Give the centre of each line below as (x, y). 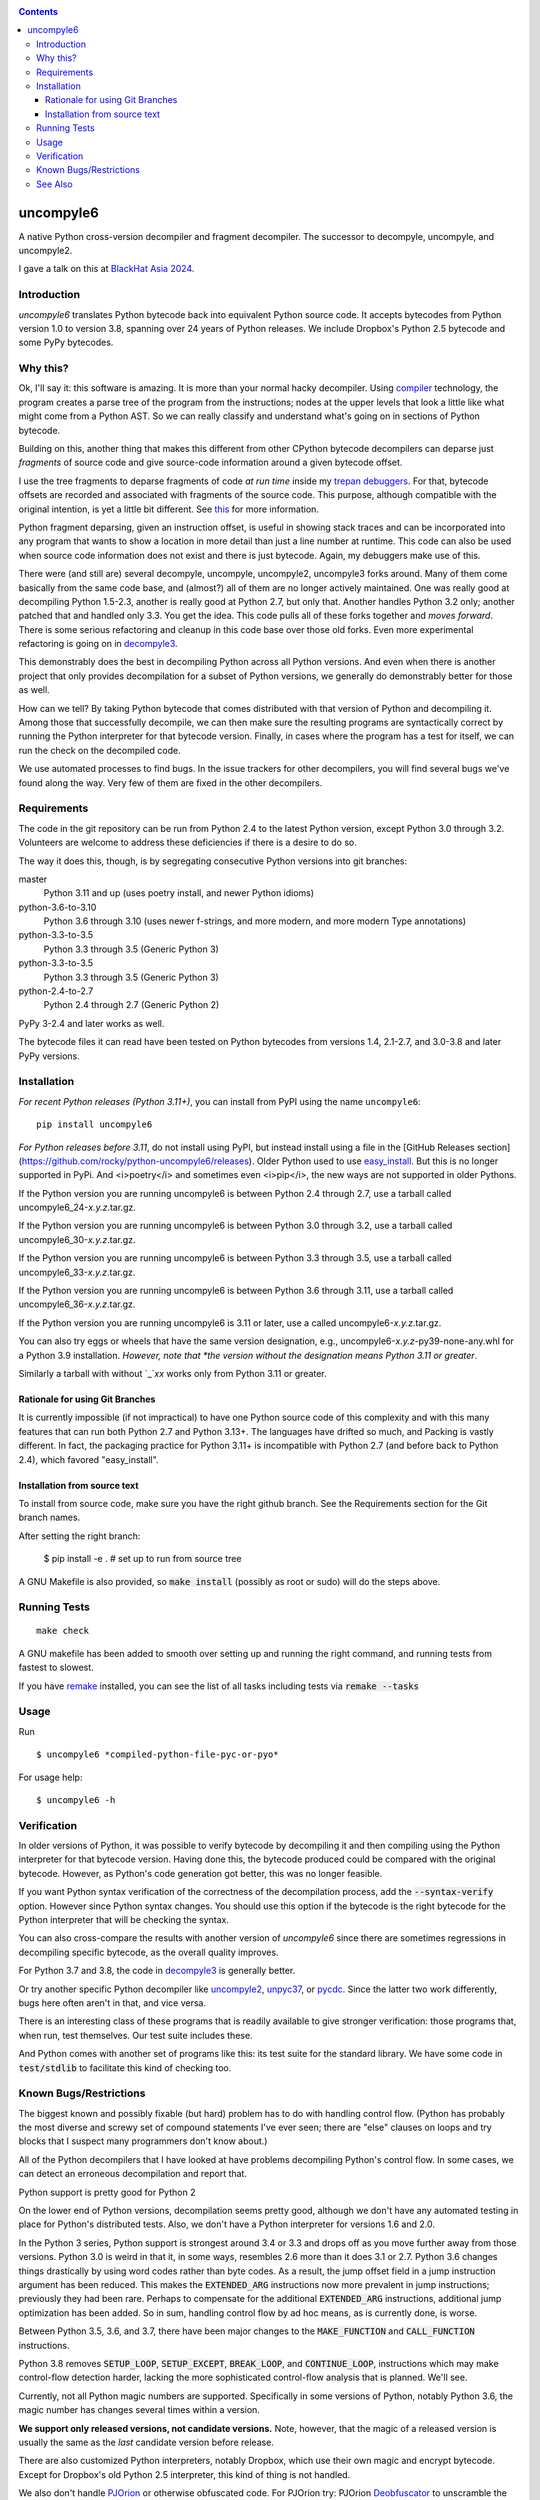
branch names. (49, 1517)
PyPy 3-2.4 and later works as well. (91, 1023)
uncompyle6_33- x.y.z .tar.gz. (77, 1272)
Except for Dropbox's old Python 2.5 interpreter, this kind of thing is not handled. (184, 2474)
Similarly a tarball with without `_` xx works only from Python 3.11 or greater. (172, 1373)
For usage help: (50, 1777)
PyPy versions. (49, 1056)
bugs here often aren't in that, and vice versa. (112, 2002)
